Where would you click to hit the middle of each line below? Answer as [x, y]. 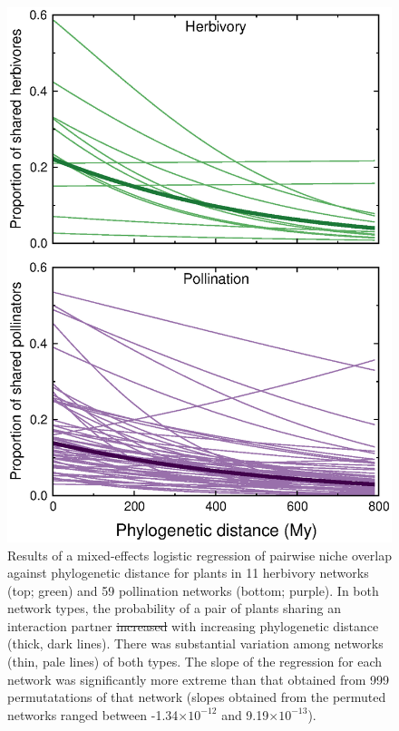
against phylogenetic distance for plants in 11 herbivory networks [188, 573]
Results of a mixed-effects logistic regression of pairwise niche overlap [199, 555]
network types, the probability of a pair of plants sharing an [174, 608]
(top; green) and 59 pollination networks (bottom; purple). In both [193, 590]
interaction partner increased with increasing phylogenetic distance [193, 625]
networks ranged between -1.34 [93, 714]
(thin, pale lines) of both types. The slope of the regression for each [195, 662]
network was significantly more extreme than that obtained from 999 [199, 679]
